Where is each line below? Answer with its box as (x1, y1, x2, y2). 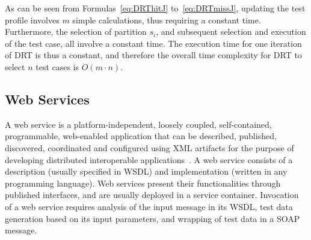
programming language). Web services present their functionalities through (5, 176, 281, 189)
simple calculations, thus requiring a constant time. (72, 13, 261, 26)
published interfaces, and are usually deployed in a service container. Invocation (5, 188, 299, 201)
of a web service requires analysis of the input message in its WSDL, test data (5, 200, 293, 212)
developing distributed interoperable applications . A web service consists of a (5, 153, 293, 166)
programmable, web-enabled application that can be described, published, (5, 130, 277, 142)
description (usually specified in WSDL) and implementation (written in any (5, 165, 288, 178)
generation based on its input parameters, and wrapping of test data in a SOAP (5, 212, 300, 224)
